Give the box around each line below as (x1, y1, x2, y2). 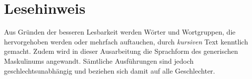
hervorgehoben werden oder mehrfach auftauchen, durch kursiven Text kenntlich (4, 36, 248, 46)
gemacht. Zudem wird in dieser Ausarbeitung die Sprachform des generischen (4, 46, 238, 56)
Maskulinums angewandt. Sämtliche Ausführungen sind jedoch (4, 55, 194, 66)
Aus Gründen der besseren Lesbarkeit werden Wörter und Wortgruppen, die (4, 27, 236, 37)
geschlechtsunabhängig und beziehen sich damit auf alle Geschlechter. (4, 65, 215, 76)
